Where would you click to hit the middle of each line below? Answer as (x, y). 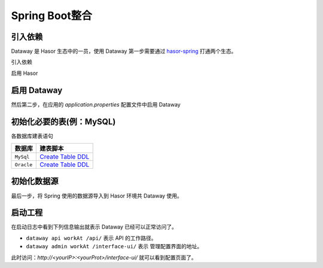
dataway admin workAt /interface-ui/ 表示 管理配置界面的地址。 (114, 246)
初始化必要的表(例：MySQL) (63, 122)
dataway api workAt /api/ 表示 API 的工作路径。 (91, 238)
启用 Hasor (25, 73)
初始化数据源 (35, 182)
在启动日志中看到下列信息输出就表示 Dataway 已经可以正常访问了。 (94, 227)
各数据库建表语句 (32, 136)
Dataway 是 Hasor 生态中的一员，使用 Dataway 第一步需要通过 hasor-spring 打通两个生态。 (124, 51)
